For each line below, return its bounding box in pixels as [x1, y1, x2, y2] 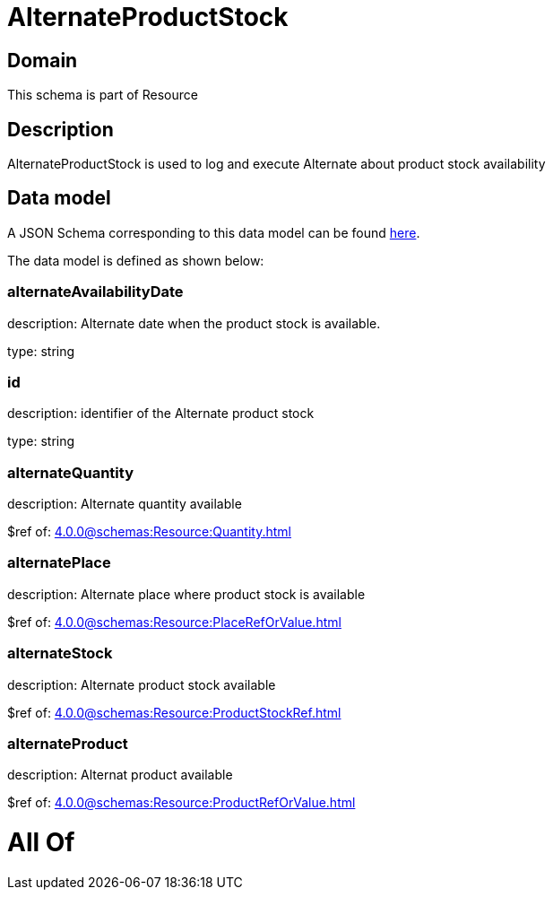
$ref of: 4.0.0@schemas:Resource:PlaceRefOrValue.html [7, 614, 341, 630]
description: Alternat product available [7, 767, 233, 783]
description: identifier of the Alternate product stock [7, 405, 315, 422]
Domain [7, 48, 78, 72]
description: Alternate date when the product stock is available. [7, 315, 381, 331]
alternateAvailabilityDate [7, 283, 184, 301]
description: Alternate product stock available [7, 676, 276, 692]
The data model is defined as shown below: [7, 252, 264, 268]
